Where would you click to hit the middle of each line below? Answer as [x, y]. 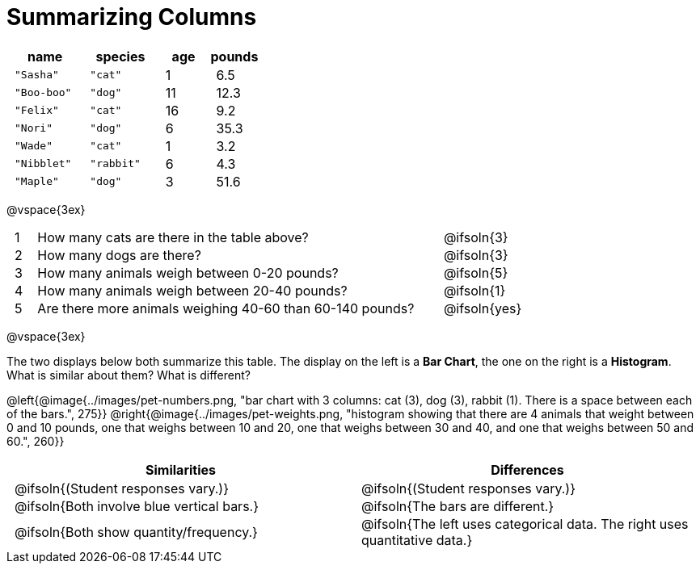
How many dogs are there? [119, 255]
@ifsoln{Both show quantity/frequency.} [136, 532]
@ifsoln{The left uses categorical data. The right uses [525, 524]
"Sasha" [37, 75]
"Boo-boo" [43, 93]
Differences [527, 469]
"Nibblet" [43, 164]
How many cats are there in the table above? [173, 237]
